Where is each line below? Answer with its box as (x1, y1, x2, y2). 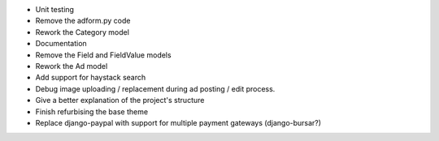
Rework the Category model (35, 27, 130, 36)
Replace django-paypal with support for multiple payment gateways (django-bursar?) (35, 117, 321, 127)
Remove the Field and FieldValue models (35, 49, 172, 60)
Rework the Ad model (35, 61, 108, 70)
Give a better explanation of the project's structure (35, 96, 205, 105)
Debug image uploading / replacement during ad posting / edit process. (35, 83, 276, 93)
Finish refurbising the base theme (35, 106, 149, 117)
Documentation (35, 39, 87, 49)
